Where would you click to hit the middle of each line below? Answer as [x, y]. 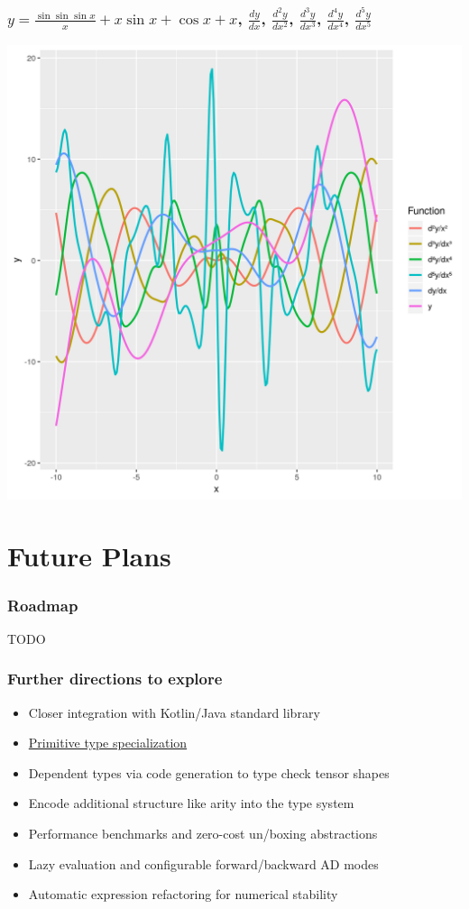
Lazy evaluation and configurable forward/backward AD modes [203, 863]
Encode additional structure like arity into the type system [191, 803]
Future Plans [89, 556]
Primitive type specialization [108, 743]
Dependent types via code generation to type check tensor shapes [209, 772]
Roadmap [43, 605]
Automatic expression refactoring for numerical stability [183, 894]
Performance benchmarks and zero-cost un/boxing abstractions [203, 834]
